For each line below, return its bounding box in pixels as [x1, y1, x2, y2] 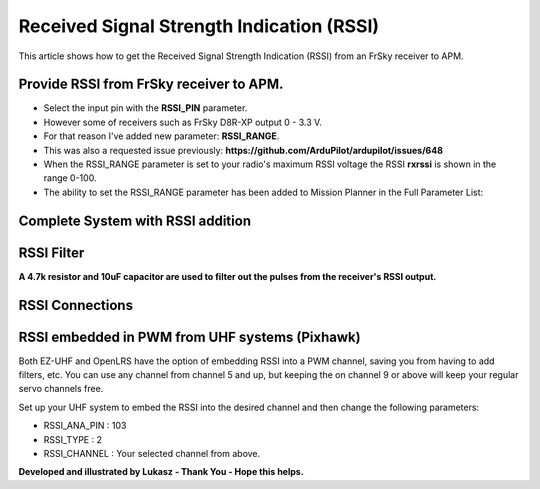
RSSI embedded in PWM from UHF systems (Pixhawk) [18, 328, 361, 345]
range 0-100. [43, 172, 97, 184]
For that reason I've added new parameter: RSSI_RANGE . [43, 130, 280, 142]
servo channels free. [18, 383, 104, 395]
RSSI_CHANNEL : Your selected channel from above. [43, 447, 261, 459]
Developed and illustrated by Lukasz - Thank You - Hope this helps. [18, 466, 304, 478]
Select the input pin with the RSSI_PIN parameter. [43, 102, 248, 114]
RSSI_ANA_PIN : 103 [43, 420, 127, 432]
